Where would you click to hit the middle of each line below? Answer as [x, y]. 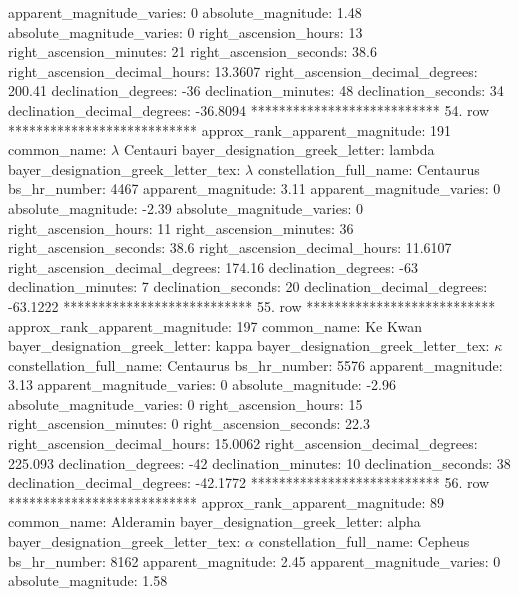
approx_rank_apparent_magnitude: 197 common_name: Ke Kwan [215, 325]
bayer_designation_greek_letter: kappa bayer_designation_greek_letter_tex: [249, 345]
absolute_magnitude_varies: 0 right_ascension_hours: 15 [185, 403]
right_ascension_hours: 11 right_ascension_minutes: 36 [181, 227]
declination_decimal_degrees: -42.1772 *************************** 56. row [249, 482]
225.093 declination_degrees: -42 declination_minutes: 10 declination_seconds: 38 [259, 462]
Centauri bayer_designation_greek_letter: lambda [279, 149]
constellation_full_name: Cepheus [364, 541]
